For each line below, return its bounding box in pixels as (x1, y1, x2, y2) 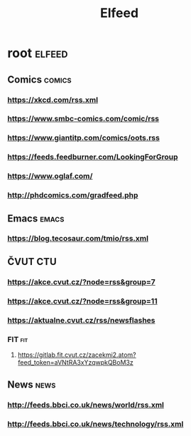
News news (7, 379, 56, 391)
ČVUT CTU (7, 255, 57, 268)
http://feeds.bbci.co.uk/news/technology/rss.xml (7, 419, 184, 429)
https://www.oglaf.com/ (7, 171, 93, 181)
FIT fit (7, 334, 28, 344)
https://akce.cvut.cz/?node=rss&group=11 (7, 296, 158, 306)
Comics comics (7, 73, 72, 85)
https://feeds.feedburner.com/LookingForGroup (7, 152, 179, 162)
